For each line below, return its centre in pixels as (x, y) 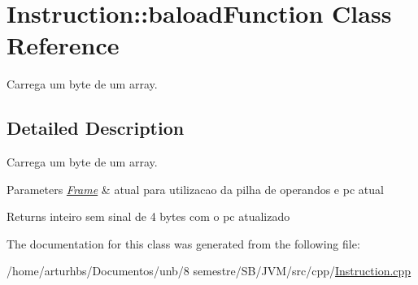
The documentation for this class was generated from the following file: (183, 243)
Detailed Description (96, 128)
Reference (63, 45)
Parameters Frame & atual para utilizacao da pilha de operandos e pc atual (195, 189)
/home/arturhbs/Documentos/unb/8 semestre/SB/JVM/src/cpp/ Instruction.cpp (209, 271)
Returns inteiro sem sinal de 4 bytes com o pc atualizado (148, 216)
